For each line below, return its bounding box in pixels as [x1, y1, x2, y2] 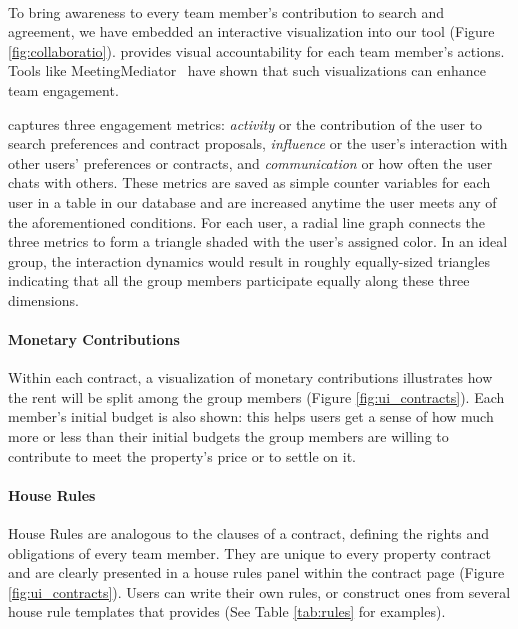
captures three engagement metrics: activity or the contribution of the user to [8, 113, 483, 134]
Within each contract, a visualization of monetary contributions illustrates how [8, 367, 493, 388]
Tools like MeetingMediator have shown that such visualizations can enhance [8, 60, 486, 81]
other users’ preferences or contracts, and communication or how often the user [8, 152, 493, 173]
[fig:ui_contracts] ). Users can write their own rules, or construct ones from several [8, 581, 511, 602]
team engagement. [8, 79, 119, 100]
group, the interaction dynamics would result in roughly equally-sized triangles [8, 250, 490, 271]
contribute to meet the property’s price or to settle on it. [8, 445, 356, 466]
